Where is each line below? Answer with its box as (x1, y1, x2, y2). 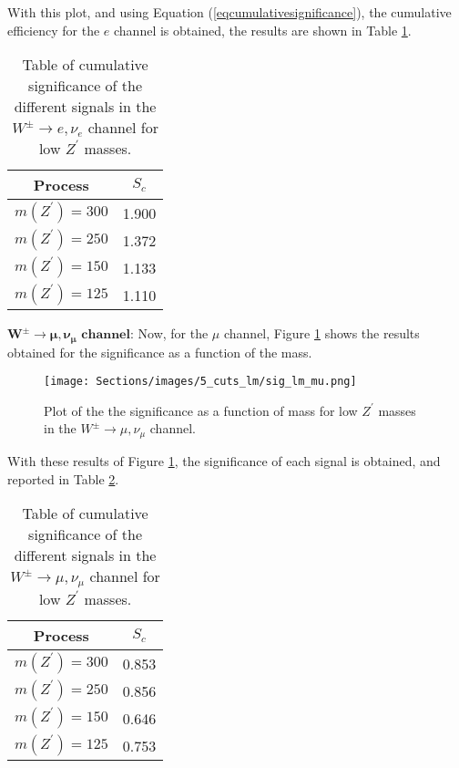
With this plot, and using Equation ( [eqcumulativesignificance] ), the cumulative (7, 3, 452, 21)
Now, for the (138, 324, 209, 343)
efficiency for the (7, 20, 100, 39)
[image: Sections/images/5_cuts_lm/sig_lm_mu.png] (44, 375, 357, 389)
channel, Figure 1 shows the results (223, 324, 420, 343)
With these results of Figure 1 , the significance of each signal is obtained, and (7, 451, 441, 470)
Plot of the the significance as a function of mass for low (44, 400, 358, 420)
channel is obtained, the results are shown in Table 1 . (114, 20, 412, 39)
